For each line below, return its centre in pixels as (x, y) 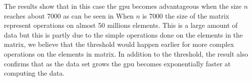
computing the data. (34, 73)
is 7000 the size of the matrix (186, 15)
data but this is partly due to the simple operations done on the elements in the (124, 34)
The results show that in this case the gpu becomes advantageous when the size (123, 6)
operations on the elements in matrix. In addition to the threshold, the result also (126, 53)
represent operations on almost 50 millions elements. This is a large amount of (121, 25)
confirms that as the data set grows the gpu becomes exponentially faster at (117, 63)
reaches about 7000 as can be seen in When (69, 15)
